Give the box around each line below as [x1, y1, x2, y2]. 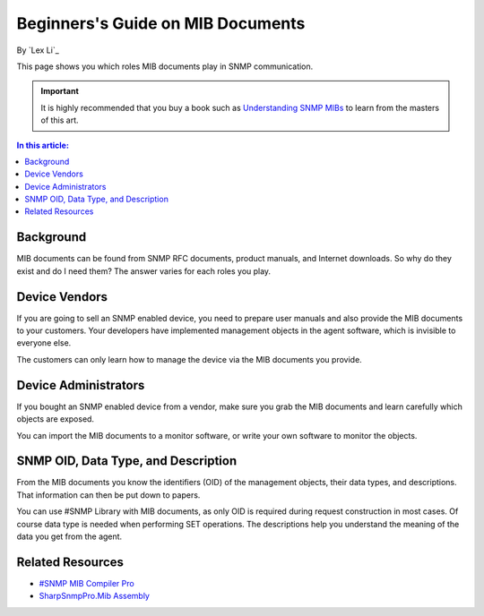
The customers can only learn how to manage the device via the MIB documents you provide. [16, 354, 362, 364]
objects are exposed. [16, 414, 94, 424]
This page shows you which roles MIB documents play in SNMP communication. [16, 61, 314, 72]
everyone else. [16, 338, 72, 348]
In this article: [16, 140, 69, 150]
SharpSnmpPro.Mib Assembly [39, 591, 150, 602]
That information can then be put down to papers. [16, 489, 201, 500]
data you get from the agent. [16, 531, 123, 542]
